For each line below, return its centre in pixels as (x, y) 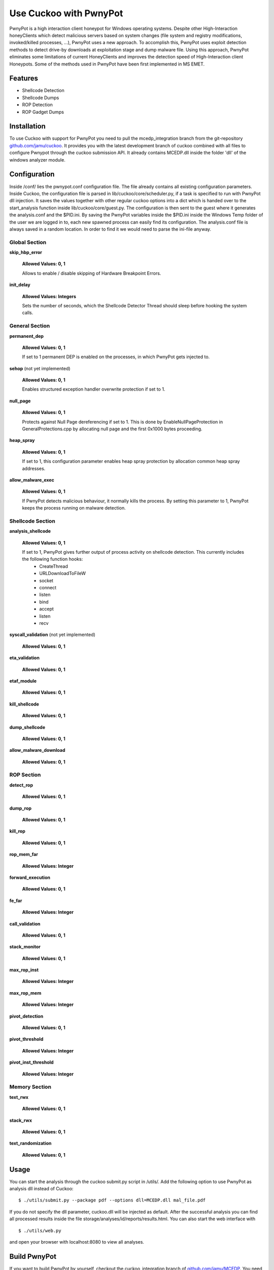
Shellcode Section (32, 521)
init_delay (20, 285)
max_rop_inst (24, 970)
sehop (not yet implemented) (40, 368)
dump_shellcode (27, 727)
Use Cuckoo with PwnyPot (66, 13)
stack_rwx (21, 1120)
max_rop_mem (25, 993)
